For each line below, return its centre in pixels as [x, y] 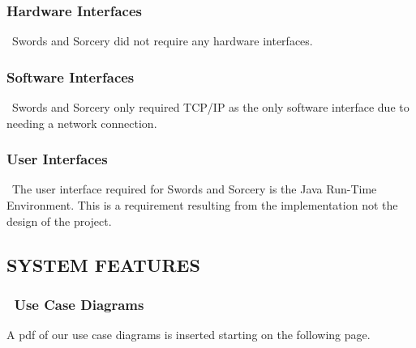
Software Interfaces [71, 76]
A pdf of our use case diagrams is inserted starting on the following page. [189, 335]
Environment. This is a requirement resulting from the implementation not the [202, 205]
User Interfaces [57, 159]
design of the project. [59, 221]
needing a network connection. [82, 123]
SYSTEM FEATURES [103, 264]
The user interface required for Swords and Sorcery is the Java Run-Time [194, 189]
